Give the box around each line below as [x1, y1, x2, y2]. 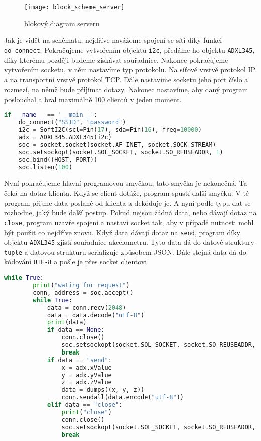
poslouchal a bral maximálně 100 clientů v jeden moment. [4, 94, 182, 104]
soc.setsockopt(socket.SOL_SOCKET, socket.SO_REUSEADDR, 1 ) [18, 148, 223, 156]
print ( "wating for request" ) [33, 282, 130, 289]
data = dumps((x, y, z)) [61, 386, 145, 394]
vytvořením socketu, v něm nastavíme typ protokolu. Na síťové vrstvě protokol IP [4, 64, 256, 75]
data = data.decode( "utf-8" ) [47, 311, 145, 319]
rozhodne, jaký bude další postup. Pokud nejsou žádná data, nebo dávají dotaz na [4, 207, 257, 218]
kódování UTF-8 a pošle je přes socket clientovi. [4, 256, 149, 267]
